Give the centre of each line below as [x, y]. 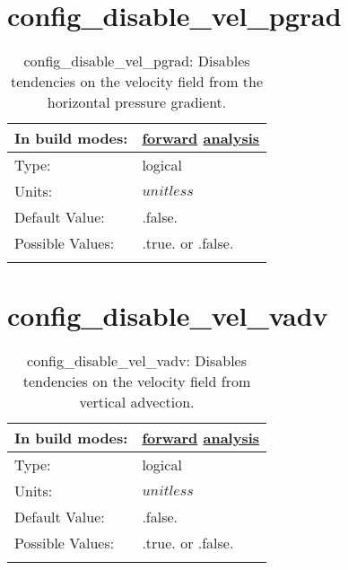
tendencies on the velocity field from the [137, 82]
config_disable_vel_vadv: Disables [137, 361]
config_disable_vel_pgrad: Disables [137, 61]
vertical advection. [137, 402]
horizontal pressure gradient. [137, 102]
